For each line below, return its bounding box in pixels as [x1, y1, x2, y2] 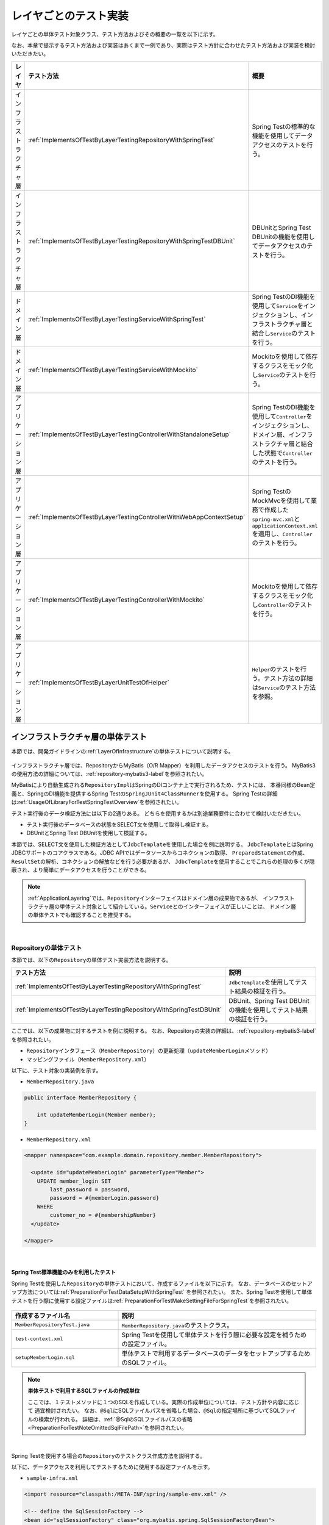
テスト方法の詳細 [264, 674, 313, 683]
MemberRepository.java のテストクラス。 [121, 1321, 233, 1329]
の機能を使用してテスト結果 [228, 1006, 308, 1014]
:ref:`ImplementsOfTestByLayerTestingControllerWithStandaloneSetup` [28, 430, 232, 439]
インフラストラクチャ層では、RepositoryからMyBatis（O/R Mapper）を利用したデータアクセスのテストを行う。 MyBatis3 [11, 761, 316, 769]
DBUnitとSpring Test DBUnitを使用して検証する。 [26, 830, 150, 837]
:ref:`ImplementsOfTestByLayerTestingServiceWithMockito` [28, 365, 198, 374]
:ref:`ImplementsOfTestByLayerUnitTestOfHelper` [28, 678, 170, 686]
